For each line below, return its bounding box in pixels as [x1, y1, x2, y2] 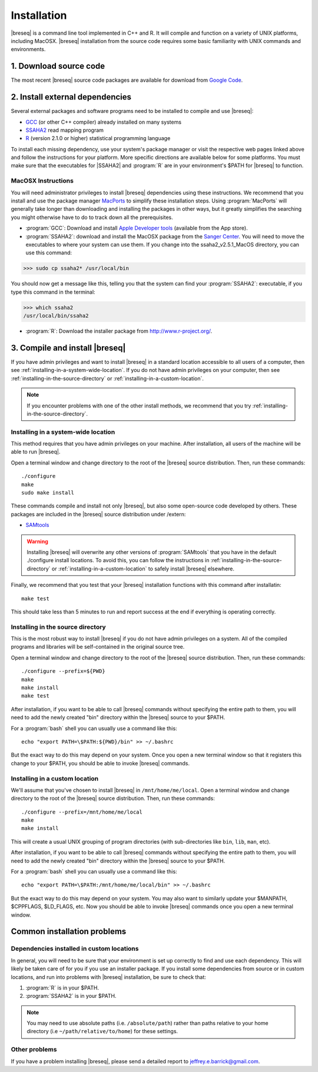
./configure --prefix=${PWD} [21, 668, 105, 675]
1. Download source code [11, 61, 105, 71]
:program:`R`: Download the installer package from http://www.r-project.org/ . [25, 327, 213, 335]
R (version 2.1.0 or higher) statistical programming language [25, 135, 171, 142]
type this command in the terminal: [11, 288, 95, 296]
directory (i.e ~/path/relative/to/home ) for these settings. [26, 1028, 178, 1035]
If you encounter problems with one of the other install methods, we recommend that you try [26, 402, 251, 409]
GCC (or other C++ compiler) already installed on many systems [25, 118, 182, 125]
